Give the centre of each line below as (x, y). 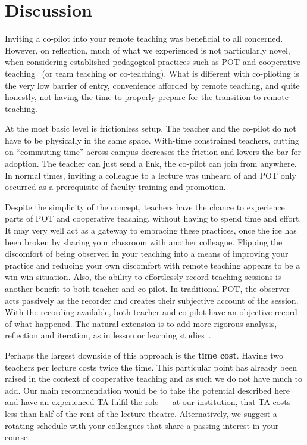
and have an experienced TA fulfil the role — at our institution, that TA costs (148, 402)
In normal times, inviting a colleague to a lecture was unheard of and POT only (151, 175)
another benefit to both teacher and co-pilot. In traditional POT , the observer (147, 288)
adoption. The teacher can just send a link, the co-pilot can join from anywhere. (151, 164)
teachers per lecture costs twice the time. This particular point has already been (151, 367)
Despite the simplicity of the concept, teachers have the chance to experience (145, 206)
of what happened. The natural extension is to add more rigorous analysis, (141, 323)
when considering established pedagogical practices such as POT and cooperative (153, 62)
